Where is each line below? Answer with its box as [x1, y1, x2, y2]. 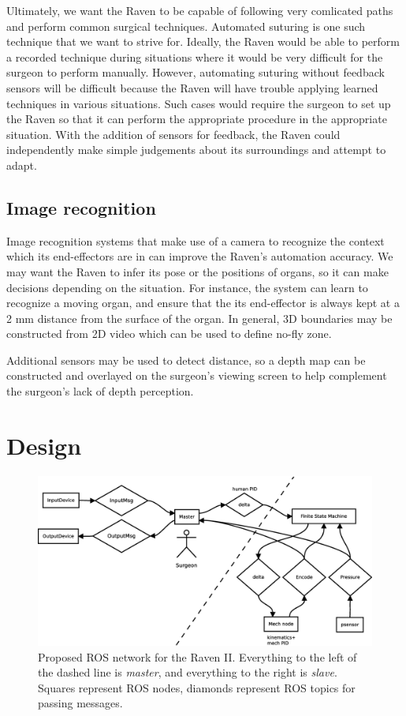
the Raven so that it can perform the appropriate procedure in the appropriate [6, 111, 387, 127]
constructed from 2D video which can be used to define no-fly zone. [6, 325, 332, 342]
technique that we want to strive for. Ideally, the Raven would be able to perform [6, 33, 400, 50]
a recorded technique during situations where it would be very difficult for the [6, 48, 383, 65]
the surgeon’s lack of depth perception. [6, 383, 194, 399]
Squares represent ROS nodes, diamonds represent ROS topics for [38, 679, 356, 695]
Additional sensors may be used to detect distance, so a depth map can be [6, 351, 366, 368]
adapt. [6, 156, 37, 173]
